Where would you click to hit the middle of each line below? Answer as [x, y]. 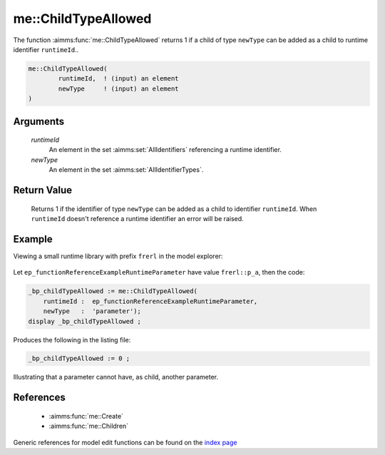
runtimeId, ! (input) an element [118, 79]
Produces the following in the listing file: [72, 339]
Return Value [43, 190]
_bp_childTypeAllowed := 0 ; [79, 359]
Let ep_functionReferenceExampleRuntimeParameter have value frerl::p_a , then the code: [159, 272]
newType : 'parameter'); [92, 311]
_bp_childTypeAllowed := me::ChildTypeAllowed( [113, 291]
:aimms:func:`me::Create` [86, 416]
